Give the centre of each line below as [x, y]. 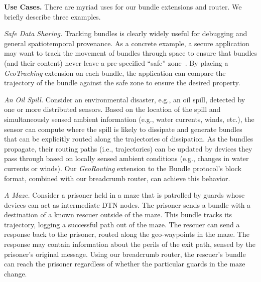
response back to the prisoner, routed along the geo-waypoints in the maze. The [127, 234]
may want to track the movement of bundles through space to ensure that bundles [131, 53]
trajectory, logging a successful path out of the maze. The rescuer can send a [122, 224]
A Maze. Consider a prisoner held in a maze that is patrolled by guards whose [124, 195]
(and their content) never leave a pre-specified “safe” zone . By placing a [116, 62]
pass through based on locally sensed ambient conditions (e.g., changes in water [126, 158]
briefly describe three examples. [52, 16]
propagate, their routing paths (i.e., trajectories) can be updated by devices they [128, 148]
